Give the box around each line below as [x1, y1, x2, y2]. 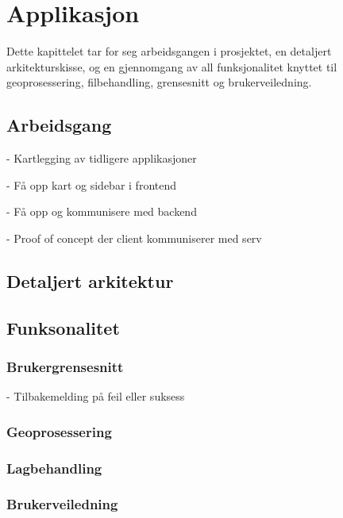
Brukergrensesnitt [6, 356, 124, 376]
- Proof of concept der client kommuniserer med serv [6, 229, 262, 246]
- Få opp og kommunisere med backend [6, 203, 197, 220]
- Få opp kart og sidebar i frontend [6, 176, 177, 193]
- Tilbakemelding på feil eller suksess [6, 388, 185, 405]
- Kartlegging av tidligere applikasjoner [6, 150, 197, 167]
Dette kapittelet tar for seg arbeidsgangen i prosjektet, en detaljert [6, 43, 332, 59]
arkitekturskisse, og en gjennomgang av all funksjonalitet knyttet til [6, 58, 337, 75]
